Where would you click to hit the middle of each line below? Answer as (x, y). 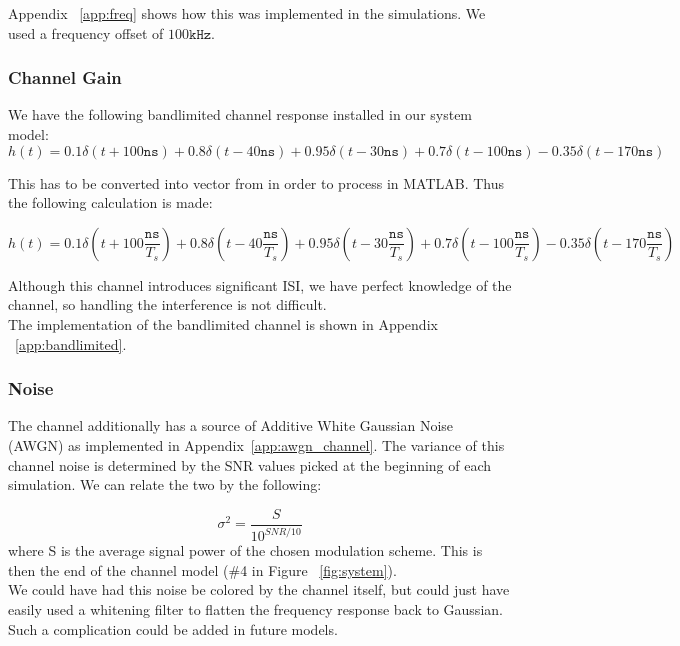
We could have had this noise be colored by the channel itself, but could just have (259, 589)
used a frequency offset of (86, 32)
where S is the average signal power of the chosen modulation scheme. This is (245, 550)
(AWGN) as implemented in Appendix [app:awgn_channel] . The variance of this (256, 444)
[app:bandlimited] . (71, 343)
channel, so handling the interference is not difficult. (167, 304)
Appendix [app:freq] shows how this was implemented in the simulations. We (247, 13)
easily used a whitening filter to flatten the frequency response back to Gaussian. (255, 608)
